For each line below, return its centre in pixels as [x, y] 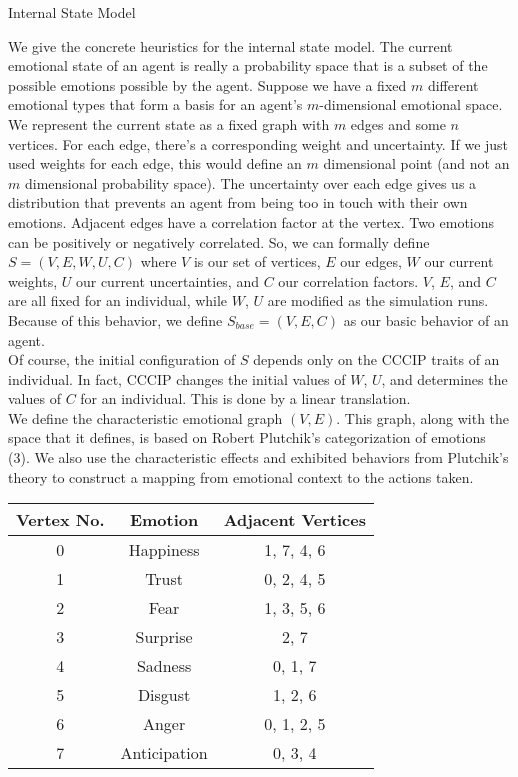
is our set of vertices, [257, 261]
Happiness [164, 550]
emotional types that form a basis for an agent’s [155, 104]
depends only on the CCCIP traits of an [376, 359]
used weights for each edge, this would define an [155, 163]
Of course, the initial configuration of [122, 359]
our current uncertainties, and [167, 280]
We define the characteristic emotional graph [145, 417]
